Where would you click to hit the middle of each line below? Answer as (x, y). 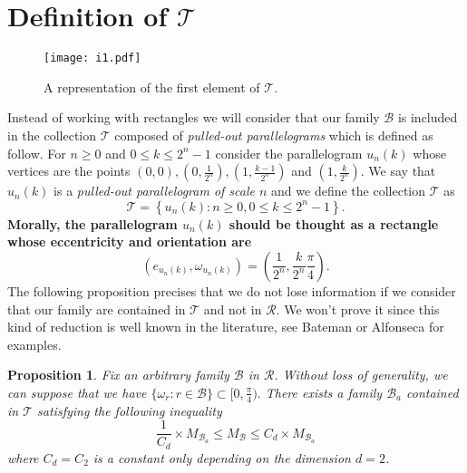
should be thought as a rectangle (334, 223)
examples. (34, 344)
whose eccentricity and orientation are (130, 241)
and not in (233, 309)
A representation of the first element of (152, 87)
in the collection (52, 135)
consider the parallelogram (289, 153)
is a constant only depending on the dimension (222, 457)
